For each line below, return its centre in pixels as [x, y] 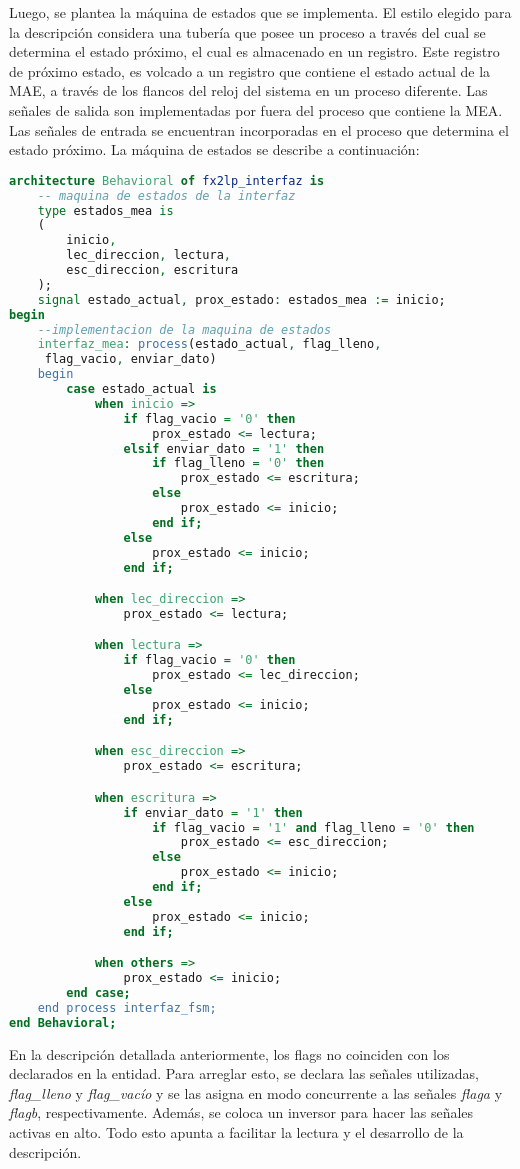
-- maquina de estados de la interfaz [166, 195]
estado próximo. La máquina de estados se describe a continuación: [214, 149]
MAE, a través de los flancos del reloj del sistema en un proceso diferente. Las [248, 90]
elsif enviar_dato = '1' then [224, 448]
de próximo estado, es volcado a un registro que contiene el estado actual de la [250, 70]
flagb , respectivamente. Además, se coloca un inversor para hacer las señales [241, 1112]
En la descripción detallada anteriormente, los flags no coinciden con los [229, 1053]
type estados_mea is [105, 210]
